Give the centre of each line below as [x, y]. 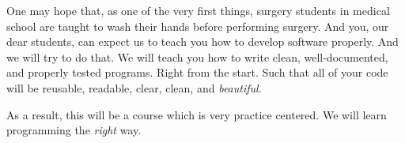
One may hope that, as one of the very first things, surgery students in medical [198, 10]
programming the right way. [74, 130]
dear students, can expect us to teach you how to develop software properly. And [202, 41]
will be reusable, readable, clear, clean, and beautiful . [134, 87]
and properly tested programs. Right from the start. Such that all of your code [197, 72]
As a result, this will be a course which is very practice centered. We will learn [197, 114]
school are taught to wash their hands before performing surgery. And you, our [198, 26]
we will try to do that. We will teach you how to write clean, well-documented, [197, 56]
